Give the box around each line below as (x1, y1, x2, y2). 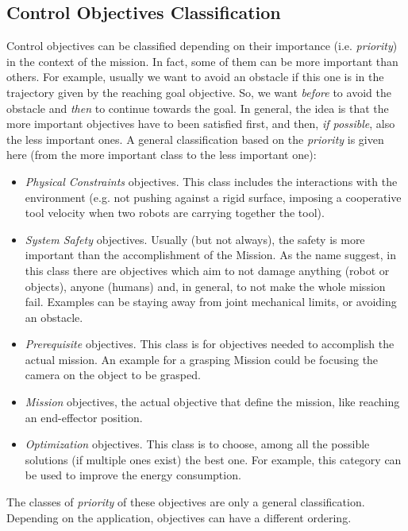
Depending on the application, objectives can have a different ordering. (6, 509, 352, 525)
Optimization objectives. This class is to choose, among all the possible (25, 436, 370, 452)
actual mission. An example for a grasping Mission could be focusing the (25, 351, 379, 367)
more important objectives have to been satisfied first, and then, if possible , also (6, 115, 395, 132)
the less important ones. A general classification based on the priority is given (6, 130, 384, 147)
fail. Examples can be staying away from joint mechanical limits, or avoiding (25, 293, 397, 310)
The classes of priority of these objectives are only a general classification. (6, 494, 365, 510)
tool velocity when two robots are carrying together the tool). (25, 204, 325, 221)
